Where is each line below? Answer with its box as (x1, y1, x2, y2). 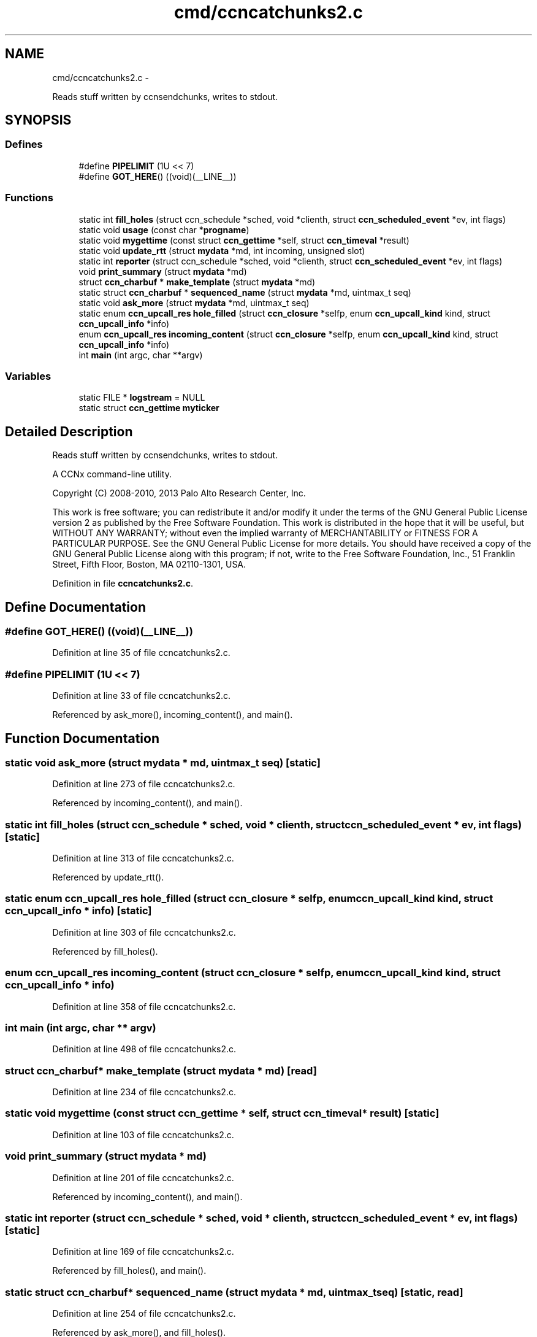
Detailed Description (5, 423, 133, 439)
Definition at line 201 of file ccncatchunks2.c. (52, 1172, 234, 1183)
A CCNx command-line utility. (52, 469, 172, 480)
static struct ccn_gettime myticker (78, 403, 219, 414)
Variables (5, 369, 51, 382)
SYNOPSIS (5, 112, 72, 128)
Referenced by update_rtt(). (52, 872, 164, 883)
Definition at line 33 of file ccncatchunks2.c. (52, 690, 231, 701)
